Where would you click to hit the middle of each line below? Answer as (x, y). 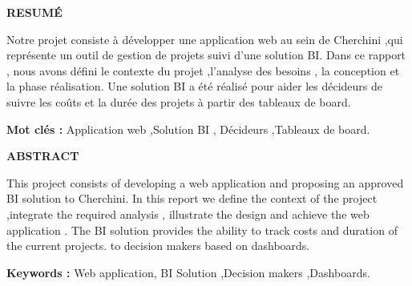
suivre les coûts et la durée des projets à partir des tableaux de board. (179, 101)
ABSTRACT (43, 156)
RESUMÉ (34, 12)
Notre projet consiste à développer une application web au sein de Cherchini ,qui (205, 39)
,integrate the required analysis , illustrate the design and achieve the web (188, 213)
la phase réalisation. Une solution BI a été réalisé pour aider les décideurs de (195, 86)
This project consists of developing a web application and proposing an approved (205, 182)
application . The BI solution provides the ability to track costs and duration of (202, 230)
